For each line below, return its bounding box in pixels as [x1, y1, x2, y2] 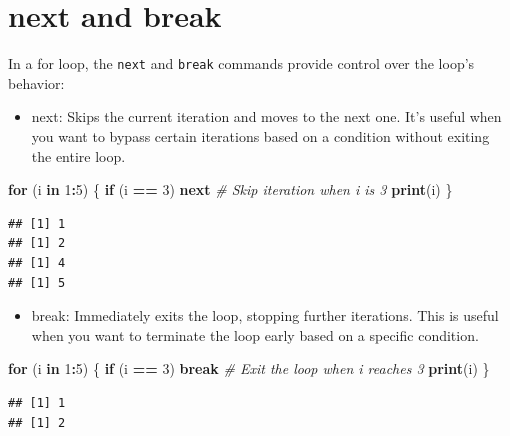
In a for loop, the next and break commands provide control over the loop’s [8, 53, 475, 74]
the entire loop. [31, 145, 126, 166]
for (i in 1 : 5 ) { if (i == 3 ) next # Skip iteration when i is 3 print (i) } [8, 179, 453, 200]
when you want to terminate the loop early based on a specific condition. [31, 324, 479, 345]
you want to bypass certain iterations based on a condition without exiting [31, 125, 490, 146]
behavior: [8, 72, 65, 93]
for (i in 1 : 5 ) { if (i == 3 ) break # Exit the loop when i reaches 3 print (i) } [8, 358, 490, 379]
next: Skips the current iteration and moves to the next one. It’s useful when [31, 106, 502, 127]
